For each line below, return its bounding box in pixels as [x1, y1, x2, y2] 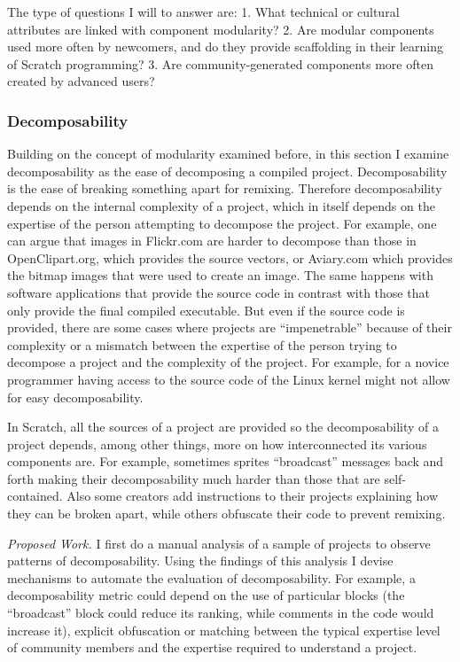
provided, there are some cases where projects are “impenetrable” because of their [7, 318, 452, 337]
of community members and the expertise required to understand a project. [7, 638, 417, 657]
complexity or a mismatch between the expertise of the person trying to [7, 335, 397, 354]
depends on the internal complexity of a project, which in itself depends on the [7, 196, 435, 214]
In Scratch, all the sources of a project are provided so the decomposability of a [7, 417, 439, 436]
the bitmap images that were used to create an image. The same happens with [7, 266, 433, 284]
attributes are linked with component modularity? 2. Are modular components [7, 19, 434, 38]
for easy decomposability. [7, 387, 144, 406]
